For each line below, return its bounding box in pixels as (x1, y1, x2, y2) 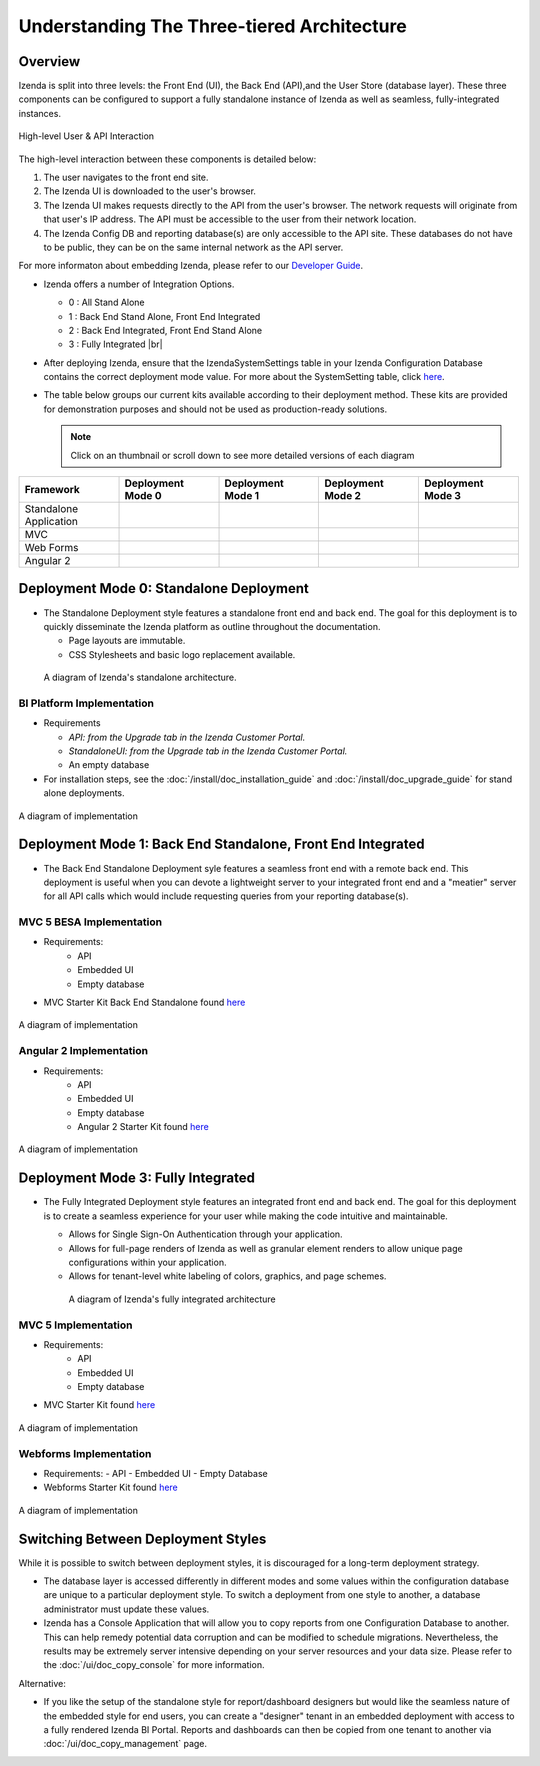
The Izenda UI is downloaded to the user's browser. (43, 185, 257, 197)
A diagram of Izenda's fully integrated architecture (68, 1293, 276, 1305)
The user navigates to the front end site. (43, 171, 209, 184)
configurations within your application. (68, 1256, 227, 1268)
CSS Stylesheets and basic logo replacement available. (68, 648, 296, 660)
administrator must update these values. (43, 1603, 210, 1615)
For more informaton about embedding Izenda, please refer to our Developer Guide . (18, 260, 364, 272)
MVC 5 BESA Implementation (18, 915, 163, 929)
